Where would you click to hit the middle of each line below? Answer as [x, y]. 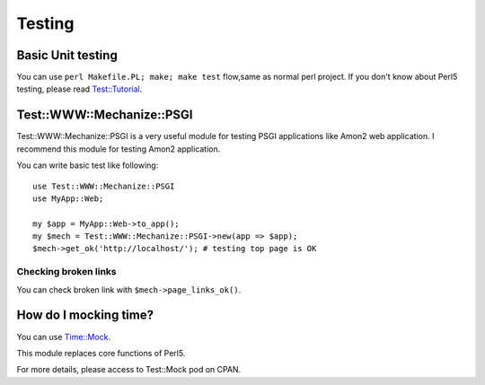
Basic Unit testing [67, 55]
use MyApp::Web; [68, 198]
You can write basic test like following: [88, 165]
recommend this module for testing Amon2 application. [119, 149]
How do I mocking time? [85, 315]
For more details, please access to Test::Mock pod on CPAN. [129, 370]
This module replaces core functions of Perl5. [101, 353]
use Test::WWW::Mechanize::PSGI [104, 186]
